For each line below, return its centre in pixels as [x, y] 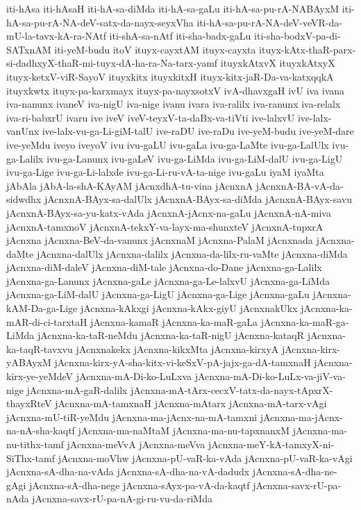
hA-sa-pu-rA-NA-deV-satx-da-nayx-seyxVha [100, 22]
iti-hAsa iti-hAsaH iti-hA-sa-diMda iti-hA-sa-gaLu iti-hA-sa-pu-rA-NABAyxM [173, 8]
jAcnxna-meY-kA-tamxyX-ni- [271, 444]
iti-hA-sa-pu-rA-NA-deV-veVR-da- [269, 22]
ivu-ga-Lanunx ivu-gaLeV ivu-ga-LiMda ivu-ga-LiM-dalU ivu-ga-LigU [195, 158]
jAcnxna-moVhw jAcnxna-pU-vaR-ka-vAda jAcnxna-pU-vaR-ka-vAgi [205, 458]
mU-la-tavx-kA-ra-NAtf [56, 36]
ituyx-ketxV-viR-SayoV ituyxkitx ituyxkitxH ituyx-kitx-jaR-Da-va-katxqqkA [170, 76]
